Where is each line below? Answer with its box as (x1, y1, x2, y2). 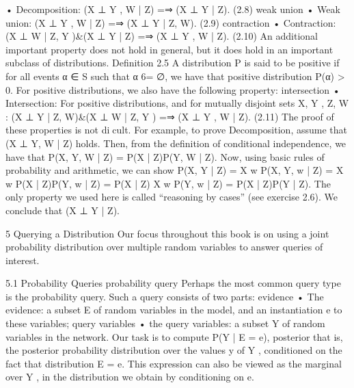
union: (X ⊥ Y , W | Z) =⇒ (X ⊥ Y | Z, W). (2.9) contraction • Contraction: (5, 15, 336, 29)
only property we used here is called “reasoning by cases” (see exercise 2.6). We (5, 190, 338, 204)
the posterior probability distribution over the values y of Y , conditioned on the (5, 343, 342, 357)
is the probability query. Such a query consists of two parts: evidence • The (5, 289, 324, 303)
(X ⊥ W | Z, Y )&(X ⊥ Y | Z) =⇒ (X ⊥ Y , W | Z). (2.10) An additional (5, 29, 318, 43)
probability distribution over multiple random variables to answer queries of (5, 240, 323, 254)
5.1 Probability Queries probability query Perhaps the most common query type (5, 276, 341, 290)
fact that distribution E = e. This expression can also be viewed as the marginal (5, 356, 342, 370)
